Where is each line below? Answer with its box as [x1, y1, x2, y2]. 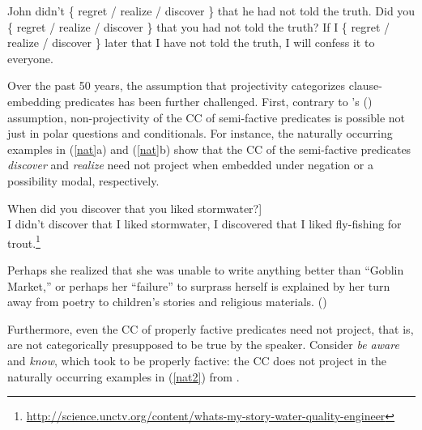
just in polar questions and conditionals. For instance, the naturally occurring [7, 125, 393, 142]
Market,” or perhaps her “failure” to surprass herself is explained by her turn [7, 277, 390, 294]
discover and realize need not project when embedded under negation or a [7, 156, 373, 173]
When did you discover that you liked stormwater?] [7, 199, 262, 216]
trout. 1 [7, 232, 40, 251]
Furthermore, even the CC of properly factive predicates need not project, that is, [7, 320, 414, 337]
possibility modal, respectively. [7, 172, 160, 189]
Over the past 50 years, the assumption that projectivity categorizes [7, 77, 346, 94]
